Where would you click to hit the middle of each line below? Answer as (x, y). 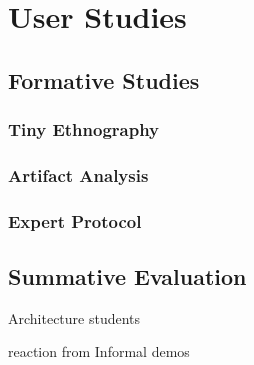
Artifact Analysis (78, 174)
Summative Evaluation (127, 276)
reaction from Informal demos (99, 351)
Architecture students (74, 317)
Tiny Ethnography (84, 129)
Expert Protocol (75, 220)
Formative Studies (104, 79)
